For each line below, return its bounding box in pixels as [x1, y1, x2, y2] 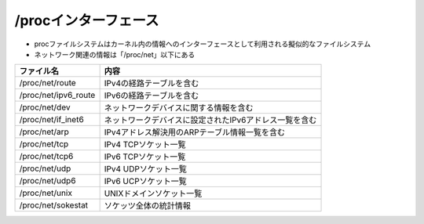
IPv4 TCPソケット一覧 [104, 139, 186, 150]
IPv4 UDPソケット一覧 [104, 164, 188, 175]
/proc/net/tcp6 [19, 151, 74, 162]
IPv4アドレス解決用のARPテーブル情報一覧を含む [104, 127, 286, 138]
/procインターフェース [14, 12, 159, 29]
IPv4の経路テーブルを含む [104, 78, 199, 89]
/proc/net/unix [19, 188, 72, 199]
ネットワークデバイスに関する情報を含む [104, 103, 254, 114]
